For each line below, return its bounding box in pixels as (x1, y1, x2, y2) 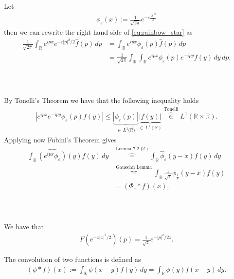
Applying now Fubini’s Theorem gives (4, 134, 117, 144)
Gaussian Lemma (116, 165, 152, 170)
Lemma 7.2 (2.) (116, 146, 148, 152)
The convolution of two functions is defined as (4, 254, 141, 264)
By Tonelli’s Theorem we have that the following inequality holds (4, 95, 199, 105)
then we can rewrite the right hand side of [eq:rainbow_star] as (4, 26, 193, 37)
